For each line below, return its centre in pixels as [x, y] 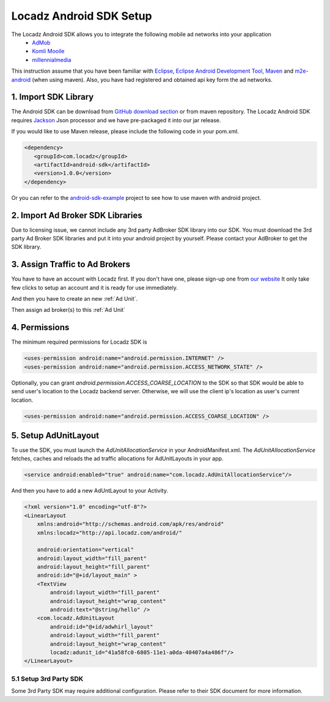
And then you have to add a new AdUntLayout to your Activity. [90, 491]
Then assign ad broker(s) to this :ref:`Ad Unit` [68, 310]
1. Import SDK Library [53, 97]
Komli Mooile [48, 51]
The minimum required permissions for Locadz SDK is [79, 342]
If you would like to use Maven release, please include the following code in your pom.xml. [125, 131]
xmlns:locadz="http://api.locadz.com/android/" [110, 533]
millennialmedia [52, 60]
